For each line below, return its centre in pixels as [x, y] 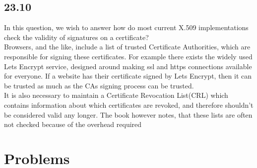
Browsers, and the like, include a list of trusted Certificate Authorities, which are [127, 47]
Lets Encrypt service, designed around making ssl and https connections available [128, 66]
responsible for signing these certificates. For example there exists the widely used [128, 56]
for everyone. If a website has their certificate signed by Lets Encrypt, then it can [128, 76]
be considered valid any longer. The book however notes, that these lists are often [128, 114]
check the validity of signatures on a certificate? [76, 37]
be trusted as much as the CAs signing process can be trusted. [99, 85]
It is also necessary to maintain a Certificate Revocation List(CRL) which [116, 95]
